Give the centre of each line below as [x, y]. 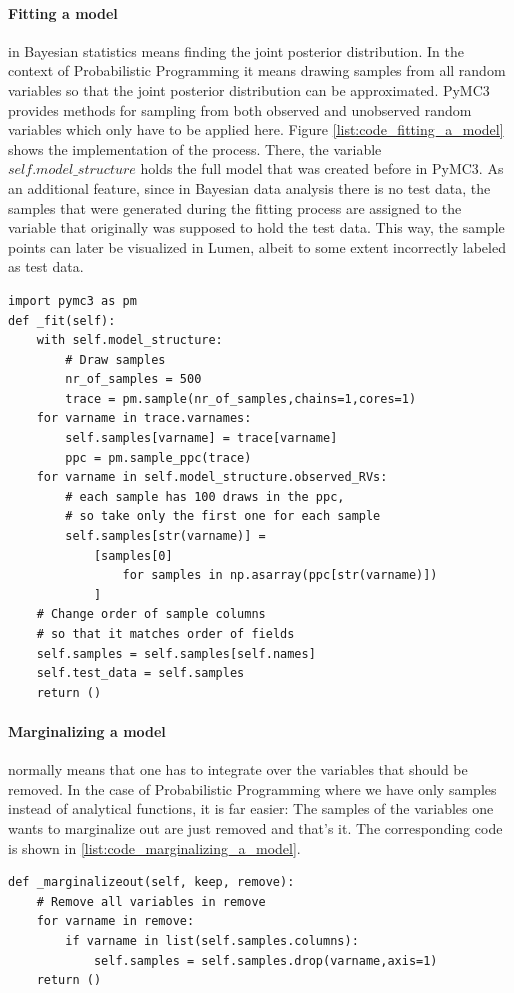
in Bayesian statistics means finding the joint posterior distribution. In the [236, 50]
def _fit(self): [62, 320]
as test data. [46, 266]
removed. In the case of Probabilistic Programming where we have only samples [252, 788]
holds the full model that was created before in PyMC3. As [322, 168]
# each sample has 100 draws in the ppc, [205, 496]
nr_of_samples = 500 [133, 379]
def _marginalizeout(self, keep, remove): [151, 882]
